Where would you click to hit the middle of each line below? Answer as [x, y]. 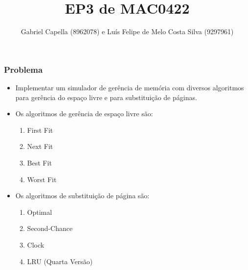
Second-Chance [50, 228]
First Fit [40, 130]
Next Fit [40, 146]
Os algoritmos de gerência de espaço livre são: [84, 114]
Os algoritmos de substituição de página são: [82, 196]
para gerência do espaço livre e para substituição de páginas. [106, 97]
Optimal [40, 212]
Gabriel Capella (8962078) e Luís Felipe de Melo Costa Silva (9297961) [127, 31]
